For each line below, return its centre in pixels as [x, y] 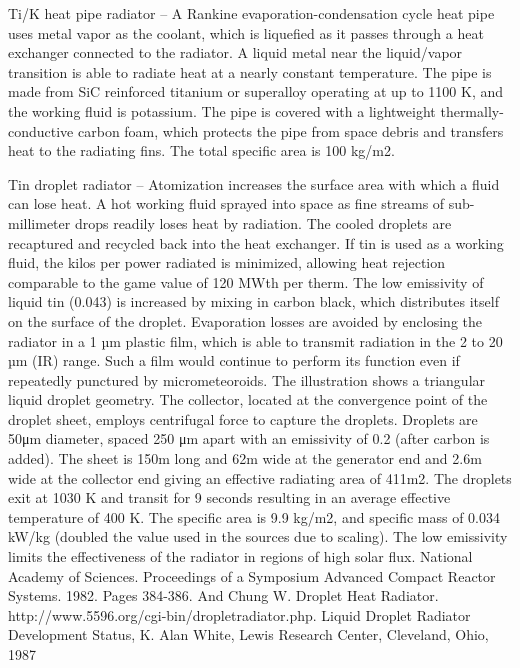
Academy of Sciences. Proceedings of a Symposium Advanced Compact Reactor [252, 575]
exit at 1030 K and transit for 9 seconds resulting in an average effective [229, 497]
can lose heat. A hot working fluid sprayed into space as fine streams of [226, 203]
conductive [41, 130]
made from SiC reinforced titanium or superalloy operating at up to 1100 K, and [256, 91]
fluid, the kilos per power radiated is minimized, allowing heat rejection [227, 262]
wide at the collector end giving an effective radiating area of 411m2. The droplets [260, 477]
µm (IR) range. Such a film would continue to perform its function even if [234, 360]
